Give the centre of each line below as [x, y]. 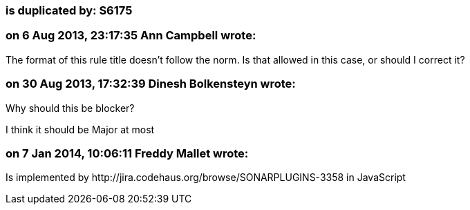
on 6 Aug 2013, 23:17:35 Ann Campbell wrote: [131, 36]
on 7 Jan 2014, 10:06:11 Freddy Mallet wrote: [127, 153]
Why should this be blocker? [70, 108]
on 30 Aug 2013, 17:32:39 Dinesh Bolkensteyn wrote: [151, 84]
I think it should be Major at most [80, 129]
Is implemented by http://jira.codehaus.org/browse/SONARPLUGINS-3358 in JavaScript [206, 178]
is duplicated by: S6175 [69, 10]
